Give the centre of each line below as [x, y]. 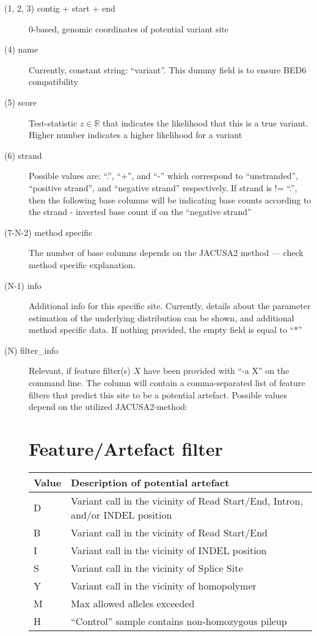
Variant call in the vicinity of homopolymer [164, 585]
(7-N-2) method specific [49, 232]
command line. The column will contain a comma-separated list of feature [167, 383]
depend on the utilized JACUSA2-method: [108, 407]
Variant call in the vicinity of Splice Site [157, 568]
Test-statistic [53, 122]
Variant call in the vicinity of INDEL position [169, 550]
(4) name [21, 49]
